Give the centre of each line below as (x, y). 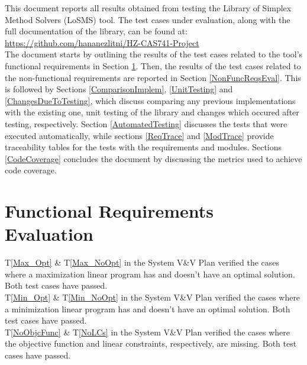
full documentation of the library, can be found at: (96, 31)
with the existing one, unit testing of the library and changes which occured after (152, 112)
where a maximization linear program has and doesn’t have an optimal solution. (150, 274)
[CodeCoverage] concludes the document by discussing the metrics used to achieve (153, 158)
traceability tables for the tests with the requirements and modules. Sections (143, 147)
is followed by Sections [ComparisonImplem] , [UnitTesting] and (119, 89)
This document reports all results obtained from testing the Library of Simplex (148, 8)
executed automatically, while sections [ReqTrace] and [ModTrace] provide (139, 135)
